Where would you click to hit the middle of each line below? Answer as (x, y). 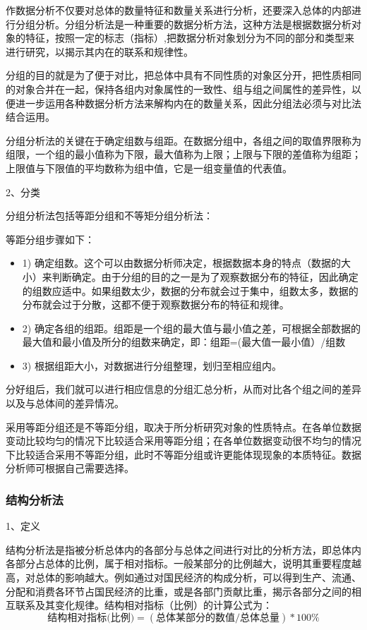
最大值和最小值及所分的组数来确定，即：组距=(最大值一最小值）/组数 (184, 342)
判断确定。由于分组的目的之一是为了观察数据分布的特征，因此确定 (205, 276)
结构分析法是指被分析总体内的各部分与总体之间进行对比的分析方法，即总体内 (183, 549)
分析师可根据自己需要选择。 (70, 468)
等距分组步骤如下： (50, 239)
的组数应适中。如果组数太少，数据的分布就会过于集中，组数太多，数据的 (190, 290)
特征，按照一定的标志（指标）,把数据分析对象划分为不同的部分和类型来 (189, 38)
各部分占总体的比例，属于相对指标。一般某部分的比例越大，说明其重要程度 (179, 563)
